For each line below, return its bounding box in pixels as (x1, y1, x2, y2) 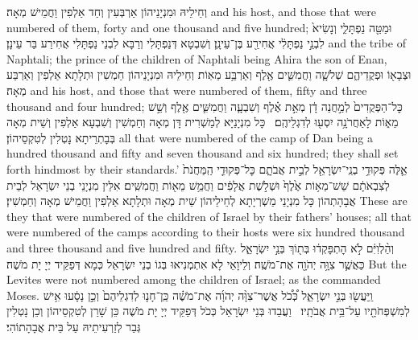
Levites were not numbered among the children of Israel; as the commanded (6, 271, 381, 288)
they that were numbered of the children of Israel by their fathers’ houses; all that (6, 207, 412, 224)
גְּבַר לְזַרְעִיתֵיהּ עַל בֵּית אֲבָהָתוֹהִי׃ (6, 317, 141, 334)
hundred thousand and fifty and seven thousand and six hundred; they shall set (6, 145, 399, 162)
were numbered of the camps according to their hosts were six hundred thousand (6, 223, 405, 240)
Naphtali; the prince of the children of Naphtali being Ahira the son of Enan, (6, 50, 387, 67)
